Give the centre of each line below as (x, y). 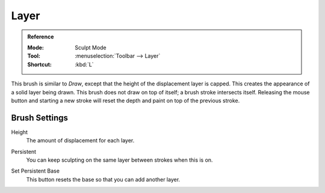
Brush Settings (40, 118)
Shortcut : (40, 64)
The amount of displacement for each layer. (80, 141)
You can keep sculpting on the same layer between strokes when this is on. (119, 160)
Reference (41, 37)
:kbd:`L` (84, 64)
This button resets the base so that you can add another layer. (103, 179)
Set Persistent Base (36, 171)
